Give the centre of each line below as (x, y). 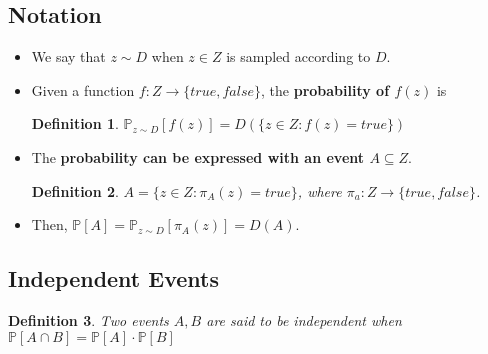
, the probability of (325, 89)
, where (319, 190)
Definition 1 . (75, 123)
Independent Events (113, 278)
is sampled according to (298, 56)
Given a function (83, 89)
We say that (68, 56)
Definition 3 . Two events (88, 319)
